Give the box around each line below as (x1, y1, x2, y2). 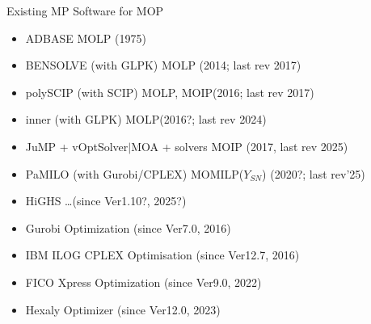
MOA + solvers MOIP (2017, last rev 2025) (131, 137, 348, 154)
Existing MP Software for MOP (6, 2, 164, 19)
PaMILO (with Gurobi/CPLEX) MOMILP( (25, 165, 244, 182)
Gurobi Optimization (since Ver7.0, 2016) (25, 219, 231, 236)
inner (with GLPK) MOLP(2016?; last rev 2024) (25, 111, 267, 128)
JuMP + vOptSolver (25, 137, 129, 154)
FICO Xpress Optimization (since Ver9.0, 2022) (25, 273, 262, 290)
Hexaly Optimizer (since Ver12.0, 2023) (25, 301, 221, 318)
